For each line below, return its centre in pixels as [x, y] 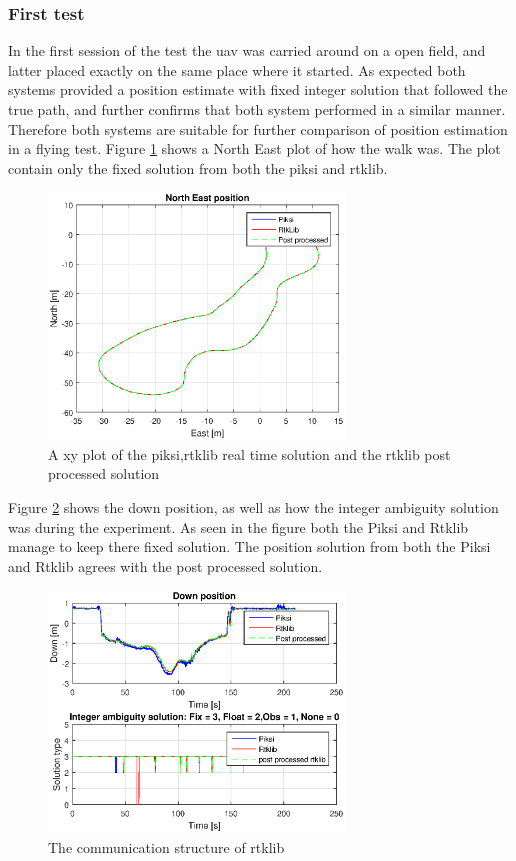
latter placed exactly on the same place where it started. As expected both [237, 69]
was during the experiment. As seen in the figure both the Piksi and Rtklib [238, 526]
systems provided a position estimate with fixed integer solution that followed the [258, 89]
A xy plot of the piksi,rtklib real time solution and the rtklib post [249, 453]
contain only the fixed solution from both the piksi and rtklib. [198, 167]
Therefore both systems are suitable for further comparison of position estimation [258, 128]
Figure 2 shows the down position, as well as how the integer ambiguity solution [253, 506]
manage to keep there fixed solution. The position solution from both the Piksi [249, 546]
